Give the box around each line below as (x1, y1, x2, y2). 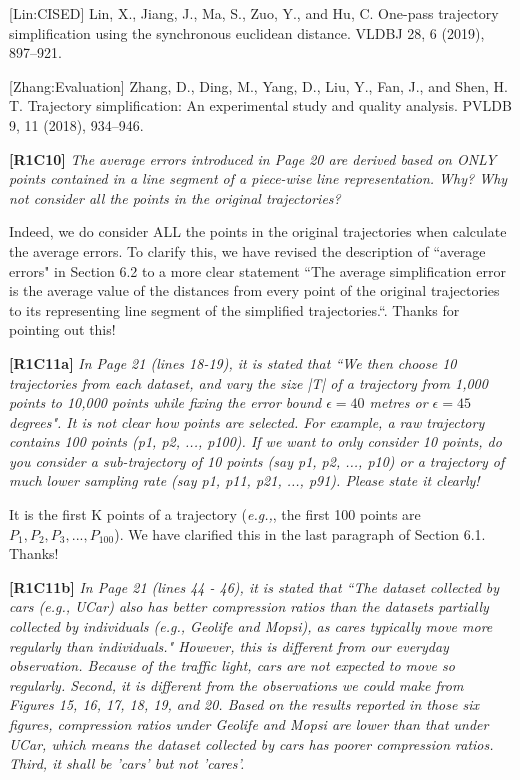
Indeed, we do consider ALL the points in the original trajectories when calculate (9, 221, 507, 242)
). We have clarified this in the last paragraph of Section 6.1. (114, 523, 486, 544)
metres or (369, 392, 428, 413)
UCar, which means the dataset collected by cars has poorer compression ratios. (9, 733, 494, 754)
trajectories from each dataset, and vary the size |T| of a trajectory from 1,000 (9, 372, 488, 393)
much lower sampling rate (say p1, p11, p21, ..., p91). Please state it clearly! (9, 470, 480, 491)
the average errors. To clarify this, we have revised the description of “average (9, 240, 486, 261)
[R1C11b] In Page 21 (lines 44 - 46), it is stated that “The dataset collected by (9, 576, 500, 597)
